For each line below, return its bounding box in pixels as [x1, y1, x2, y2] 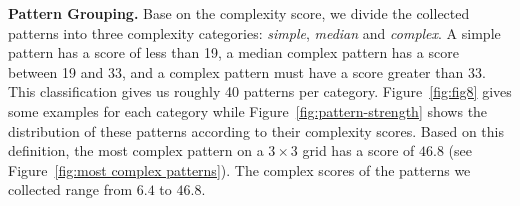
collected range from [8, 179, 133, 200]
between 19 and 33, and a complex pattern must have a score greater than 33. [8, 61, 486, 82]
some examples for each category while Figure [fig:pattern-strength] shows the [8, 100, 488, 121]
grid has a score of [302, 140, 415, 161]
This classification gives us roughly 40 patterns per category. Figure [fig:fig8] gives [8, 81, 512, 102]
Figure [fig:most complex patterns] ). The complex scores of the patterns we [8, 159, 471, 180]
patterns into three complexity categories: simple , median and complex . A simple [8, 22, 501, 43]
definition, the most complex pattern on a [8, 140, 264, 161]
